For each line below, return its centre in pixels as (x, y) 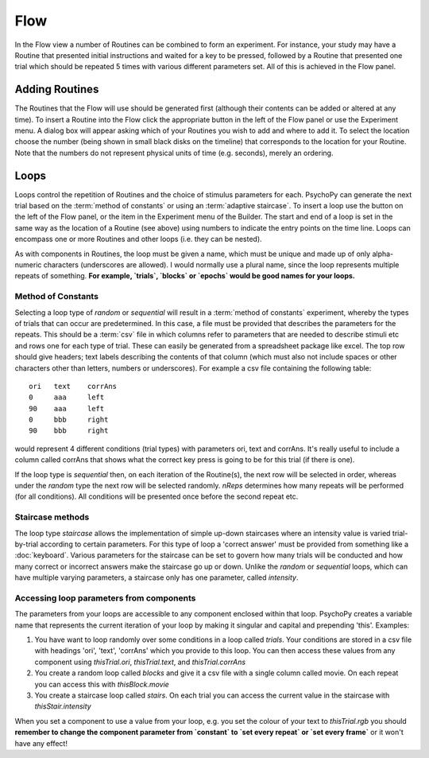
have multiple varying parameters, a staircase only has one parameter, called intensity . (157, 577)
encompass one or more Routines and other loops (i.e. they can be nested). (138, 239)
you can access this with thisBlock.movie (102, 684)
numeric (28, 265)
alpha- (383, 254)
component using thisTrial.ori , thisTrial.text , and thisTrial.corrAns (140, 662)
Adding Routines (57, 89)
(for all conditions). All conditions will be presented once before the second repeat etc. (157, 496)
